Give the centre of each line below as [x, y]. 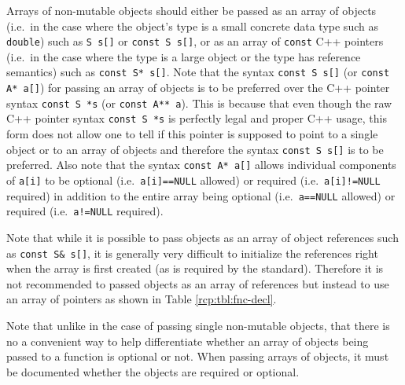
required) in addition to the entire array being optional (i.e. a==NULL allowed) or [201, 195]
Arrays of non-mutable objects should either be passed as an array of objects [191, 10]
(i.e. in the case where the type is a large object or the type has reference [184, 56]
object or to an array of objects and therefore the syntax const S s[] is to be [195, 149]
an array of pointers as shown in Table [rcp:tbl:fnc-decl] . [142, 299]
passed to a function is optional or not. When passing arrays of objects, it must [198, 356]
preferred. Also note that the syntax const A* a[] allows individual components [201, 165]
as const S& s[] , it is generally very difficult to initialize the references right [192, 253]
